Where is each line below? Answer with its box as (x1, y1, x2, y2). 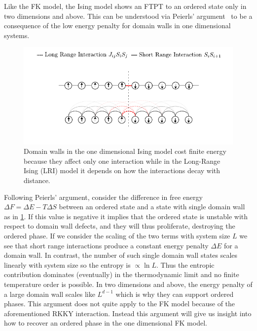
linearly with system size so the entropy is (4, 259, 131, 270)
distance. (24, 175, 50, 186)
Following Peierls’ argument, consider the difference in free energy (4, 191, 203, 202)
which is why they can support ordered (115, 288, 234, 299)
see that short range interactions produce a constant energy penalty (4, 240, 209, 250)
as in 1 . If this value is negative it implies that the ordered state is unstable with (4, 211, 248, 221)
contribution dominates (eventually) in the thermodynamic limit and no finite (4, 269, 239, 280)
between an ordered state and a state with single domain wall (59, 201, 245, 212)
